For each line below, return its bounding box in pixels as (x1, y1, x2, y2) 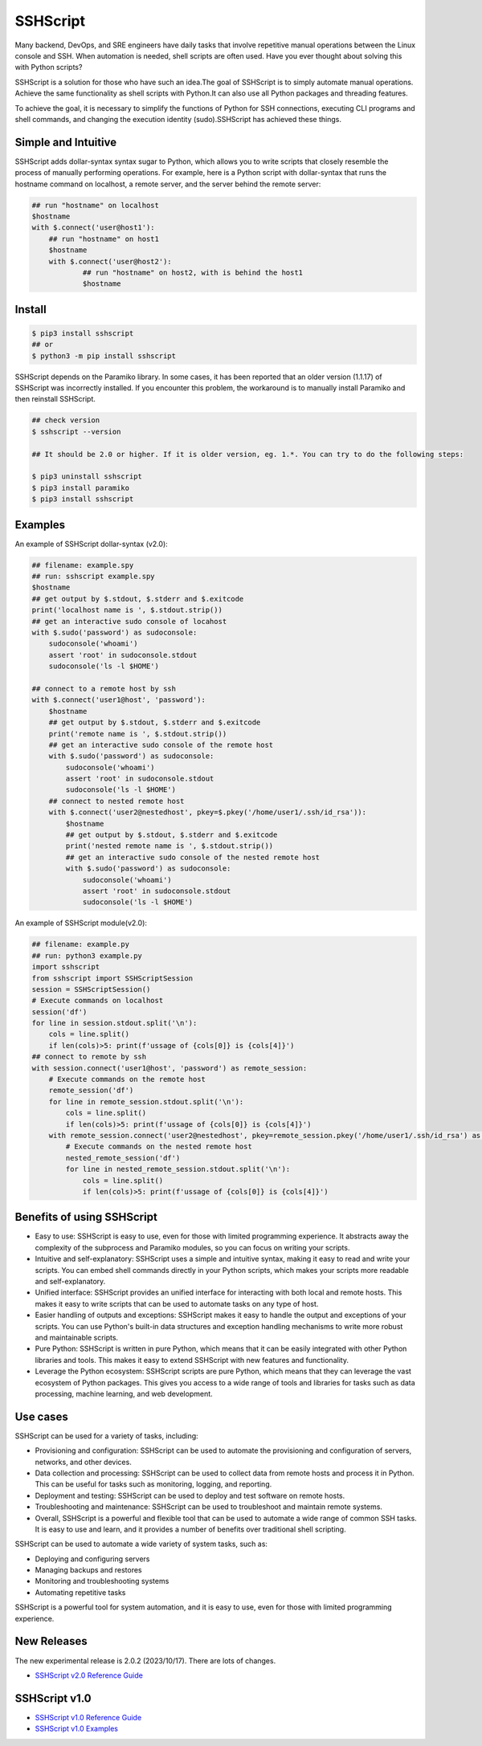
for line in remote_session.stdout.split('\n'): (48, 1097, 244, 1106)
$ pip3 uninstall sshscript (31, 472, 142, 481)
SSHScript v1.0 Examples (35, 1724, 118, 1734)
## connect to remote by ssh (31, 1052, 147, 1062)
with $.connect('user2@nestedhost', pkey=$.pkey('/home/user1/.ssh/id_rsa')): (48, 808, 367, 817)
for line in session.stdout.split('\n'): (31, 1018, 198, 1028)
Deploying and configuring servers (35, 1554, 150, 1564)
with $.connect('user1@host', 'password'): (31, 696, 206, 704)
